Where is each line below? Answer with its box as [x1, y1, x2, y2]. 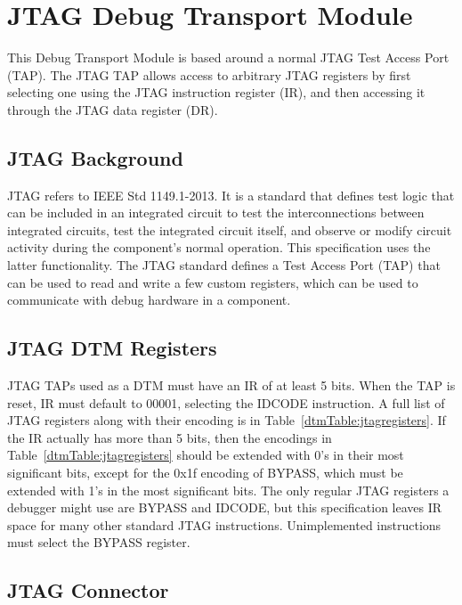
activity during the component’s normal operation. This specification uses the [7, 238, 431, 257]
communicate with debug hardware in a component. [7, 290, 291, 309]
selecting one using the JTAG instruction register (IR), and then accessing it [7, 83, 426, 102]
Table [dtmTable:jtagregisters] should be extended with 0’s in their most [7, 446, 404, 464]
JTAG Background [7, 143, 183, 171]
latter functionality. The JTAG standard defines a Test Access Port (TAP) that [7, 256, 441, 274]
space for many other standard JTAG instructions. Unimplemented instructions [7, 515, 442, 534]
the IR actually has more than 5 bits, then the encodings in [7, 428, 332, 446]
